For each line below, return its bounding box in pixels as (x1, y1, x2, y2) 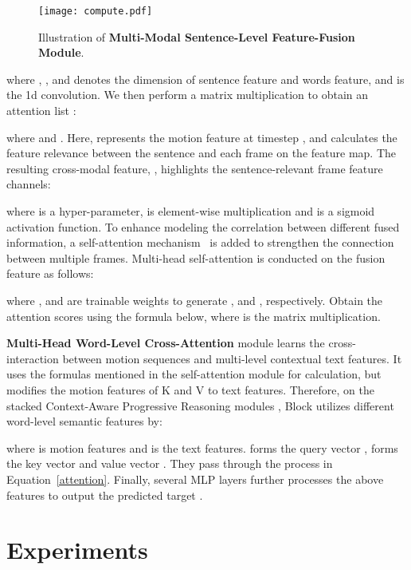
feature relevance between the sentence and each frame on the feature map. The (6, 144, 396, 161)
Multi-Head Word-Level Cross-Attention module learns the (6, 334, 325, 351)
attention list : (6, 102, 76, 119)
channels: (6, 176, 51, 192)
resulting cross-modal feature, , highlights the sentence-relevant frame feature (6, 160, 383, 176)
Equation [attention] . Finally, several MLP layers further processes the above (6, 470, 384, 487)
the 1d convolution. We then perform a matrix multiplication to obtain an (6, 86, 369, 103)
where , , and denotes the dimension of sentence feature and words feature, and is (6, 70, 405, 87)
